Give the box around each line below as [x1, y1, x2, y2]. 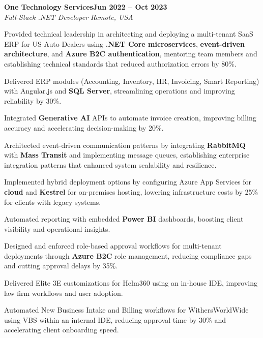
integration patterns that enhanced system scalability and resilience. [4, 159, 217, 170]
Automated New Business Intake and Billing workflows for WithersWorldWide [4, 304, 249, 315]
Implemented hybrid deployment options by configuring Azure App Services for [4, 176, 252, 187]
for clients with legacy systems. [4, 196, 101, 207]
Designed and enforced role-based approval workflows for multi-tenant [4, 240, 222, 251]
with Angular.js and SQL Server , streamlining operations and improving [4, 85, 235, 96]
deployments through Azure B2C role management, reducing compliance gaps [4, 250, 252, 261]
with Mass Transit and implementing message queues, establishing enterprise [4, 149, 250, 160]
